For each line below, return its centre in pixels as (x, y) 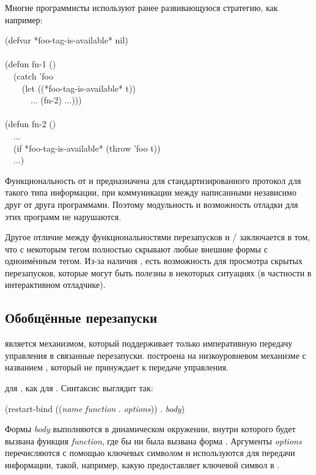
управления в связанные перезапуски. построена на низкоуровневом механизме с (156, 355)
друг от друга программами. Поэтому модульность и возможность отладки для (152, 204)
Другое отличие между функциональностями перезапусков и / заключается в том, (158, 237)
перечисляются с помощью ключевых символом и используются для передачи (150, 453)
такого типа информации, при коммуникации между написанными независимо (151, 192)
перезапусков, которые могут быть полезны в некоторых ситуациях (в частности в (158, 272)
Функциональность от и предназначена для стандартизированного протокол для (153, 180)
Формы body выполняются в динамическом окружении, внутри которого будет (150, 429)
